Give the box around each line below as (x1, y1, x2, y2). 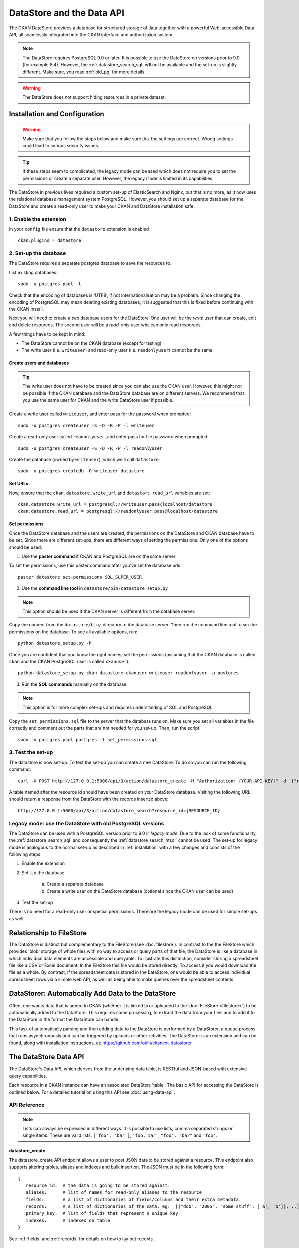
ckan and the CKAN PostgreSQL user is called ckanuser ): (9, 658, 130, 664)
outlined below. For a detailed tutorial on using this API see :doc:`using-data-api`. (9, 1089, 175, 1095)
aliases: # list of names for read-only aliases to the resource (25, 1190, 202, 1195)
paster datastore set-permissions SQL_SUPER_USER (18, 574, 142, 580)
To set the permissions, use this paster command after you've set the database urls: (9, 562, 182, 569)
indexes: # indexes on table (25, 1217, 111, 1223)
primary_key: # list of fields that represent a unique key (25, 1211, 179, 1216)
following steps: (9, 851, 42, 857)
